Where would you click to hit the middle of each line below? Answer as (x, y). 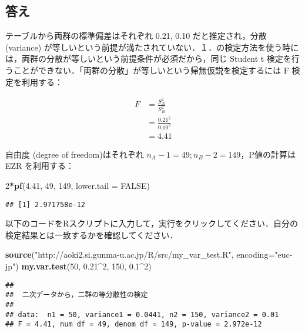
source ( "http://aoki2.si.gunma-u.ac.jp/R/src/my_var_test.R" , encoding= (140, 254)
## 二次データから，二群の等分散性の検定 (77, 295)
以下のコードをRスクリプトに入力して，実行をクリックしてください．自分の (152, 223)
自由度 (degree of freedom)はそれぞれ (75, 154)
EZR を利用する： (40, 166)
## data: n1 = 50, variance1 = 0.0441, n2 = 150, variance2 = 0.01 (142, 314)
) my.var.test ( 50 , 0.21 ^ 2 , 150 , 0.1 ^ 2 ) (83, 266)
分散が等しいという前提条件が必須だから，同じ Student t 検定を (169, 59)
